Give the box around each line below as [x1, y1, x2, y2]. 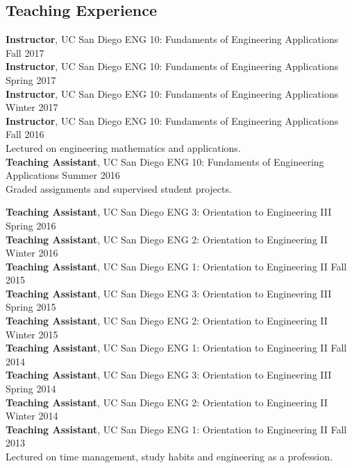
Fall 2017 [6, 45, 44, 60]
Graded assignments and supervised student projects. [6, 181, 232, 196]
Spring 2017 [6, 72, 56, 87]
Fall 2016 [6, 127, 44, 141]
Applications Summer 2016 [6, 168, 120, 182]
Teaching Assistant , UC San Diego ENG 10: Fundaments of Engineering [6, 154, 324, 168]
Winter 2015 [6, 327, 58, 341]
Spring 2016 [6, 218, 56, 232]
